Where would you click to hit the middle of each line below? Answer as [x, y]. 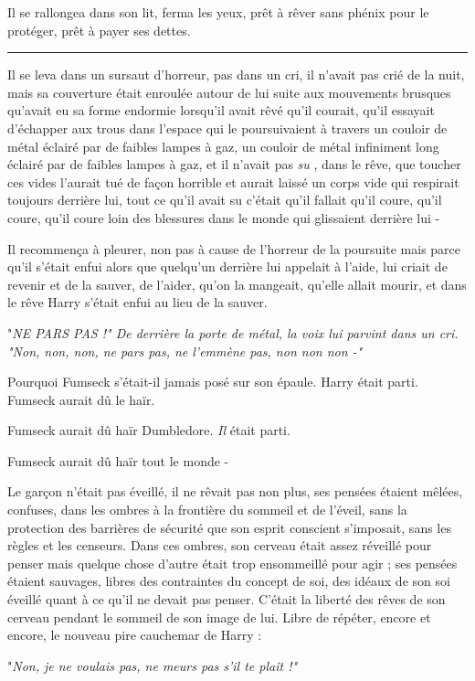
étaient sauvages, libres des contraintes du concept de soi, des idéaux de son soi [229, 581]
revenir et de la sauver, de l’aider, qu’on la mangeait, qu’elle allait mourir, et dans [237, 284]
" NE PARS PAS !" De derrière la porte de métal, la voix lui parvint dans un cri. [233, 332]
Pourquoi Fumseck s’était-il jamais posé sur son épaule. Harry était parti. [213, 382]
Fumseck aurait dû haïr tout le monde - [118, 460]
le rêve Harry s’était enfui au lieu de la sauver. [137, 302]
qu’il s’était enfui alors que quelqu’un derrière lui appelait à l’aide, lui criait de [227, 266]
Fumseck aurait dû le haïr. [81, 399]
